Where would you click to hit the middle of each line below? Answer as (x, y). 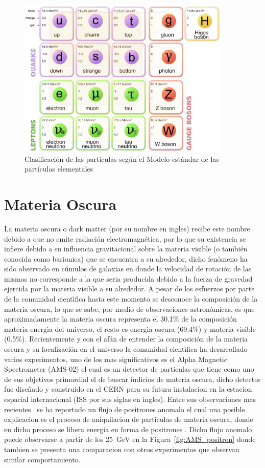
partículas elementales (59, 169)
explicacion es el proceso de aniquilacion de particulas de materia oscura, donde (129, 419)
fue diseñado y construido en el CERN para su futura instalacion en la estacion (128, 389)
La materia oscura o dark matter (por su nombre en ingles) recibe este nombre (127, 228)
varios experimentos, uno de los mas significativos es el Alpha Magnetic (116, 359)
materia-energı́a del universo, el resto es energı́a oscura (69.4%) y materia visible (130, 328)
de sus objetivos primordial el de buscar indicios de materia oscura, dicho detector (132, 379)
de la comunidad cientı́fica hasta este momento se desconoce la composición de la (131, 299)
